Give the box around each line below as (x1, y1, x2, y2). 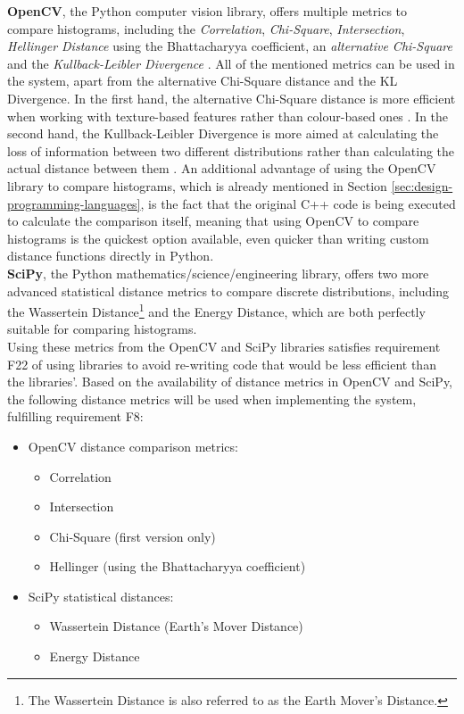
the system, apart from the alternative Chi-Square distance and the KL (7, 71, 398, 90)
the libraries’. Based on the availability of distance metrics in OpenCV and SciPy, (7, 372, 452, 391)
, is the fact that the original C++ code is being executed (140, 194, 456, 212)
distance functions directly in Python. (7, 246, 214, 265)
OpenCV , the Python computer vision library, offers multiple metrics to (7, 2, 408, 20)
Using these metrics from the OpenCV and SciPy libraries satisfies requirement (7, 336, 441, 355)
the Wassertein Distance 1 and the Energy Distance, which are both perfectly (7, 300, 426, 320)
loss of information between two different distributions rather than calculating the (7, 141, 455, 160)
